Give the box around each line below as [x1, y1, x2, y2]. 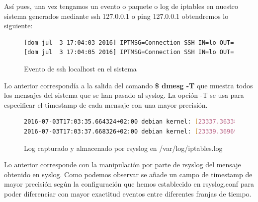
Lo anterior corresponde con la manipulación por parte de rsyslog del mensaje [4, 159, 241, 170]
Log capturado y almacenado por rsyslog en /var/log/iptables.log [24, 142, 223, 153]
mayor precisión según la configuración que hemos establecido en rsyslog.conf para [4, 179, 255, 189]
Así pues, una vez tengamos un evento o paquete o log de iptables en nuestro [4, 1, 238, 11]
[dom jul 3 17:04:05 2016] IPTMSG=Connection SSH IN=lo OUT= [24, 49, 234, 56]
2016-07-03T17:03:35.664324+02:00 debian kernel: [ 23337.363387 [24, 118, 241, 126]
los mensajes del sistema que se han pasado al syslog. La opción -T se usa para [4, 90, 244, 100]
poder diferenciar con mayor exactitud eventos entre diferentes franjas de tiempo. [4, 188, 252, 199]
